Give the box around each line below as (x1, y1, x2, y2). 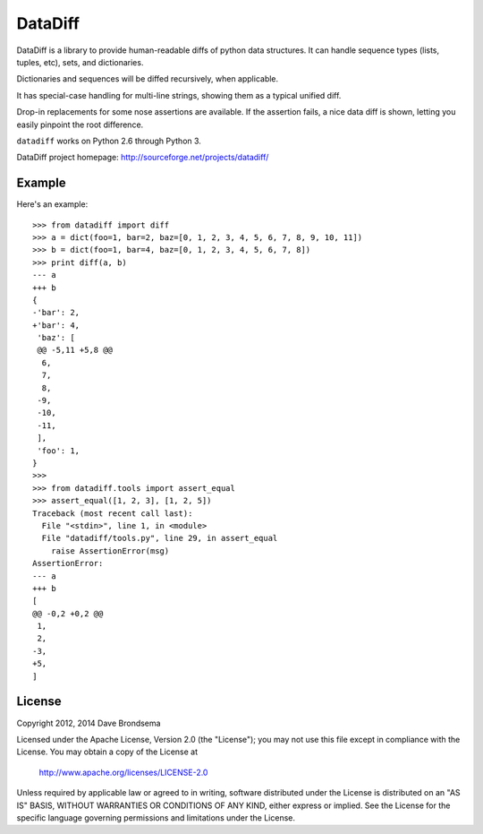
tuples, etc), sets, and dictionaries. (16, 56, 144, 67)
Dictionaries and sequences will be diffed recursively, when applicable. (16, 73, 279, 84)
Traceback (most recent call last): (32, 508, 193, 519)
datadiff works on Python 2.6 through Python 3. (16, 135, 201, 146)
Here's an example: (16, 199, 89, 210)
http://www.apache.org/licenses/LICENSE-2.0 (38, 767, 208, 778)
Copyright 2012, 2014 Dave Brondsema (16, 718, 161, 728)
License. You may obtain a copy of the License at (16, 746, 199, 757)
